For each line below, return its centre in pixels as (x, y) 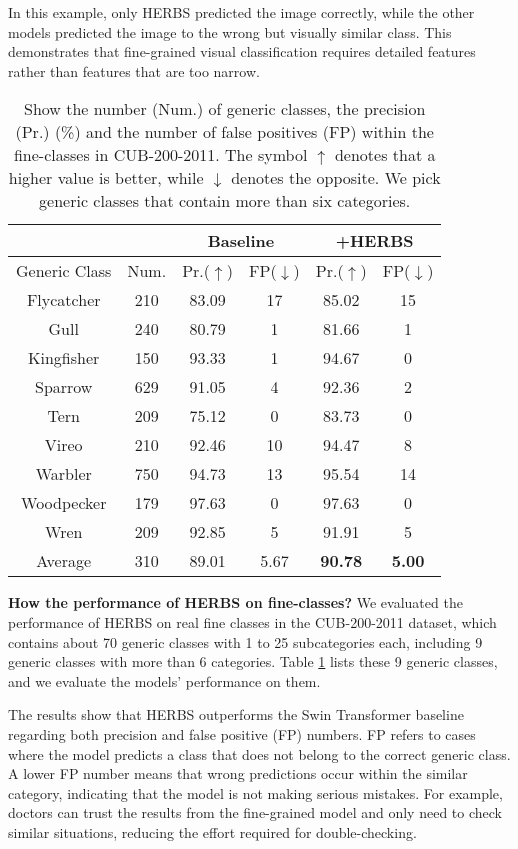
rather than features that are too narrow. (134, 70)
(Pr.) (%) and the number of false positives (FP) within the (224, 132)
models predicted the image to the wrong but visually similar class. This (230, 31)
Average (64, 561)
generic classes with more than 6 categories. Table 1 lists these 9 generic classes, (253, 661)
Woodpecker (64, 503)
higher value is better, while (106, 178)
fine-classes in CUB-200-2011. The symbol (160, 155)
